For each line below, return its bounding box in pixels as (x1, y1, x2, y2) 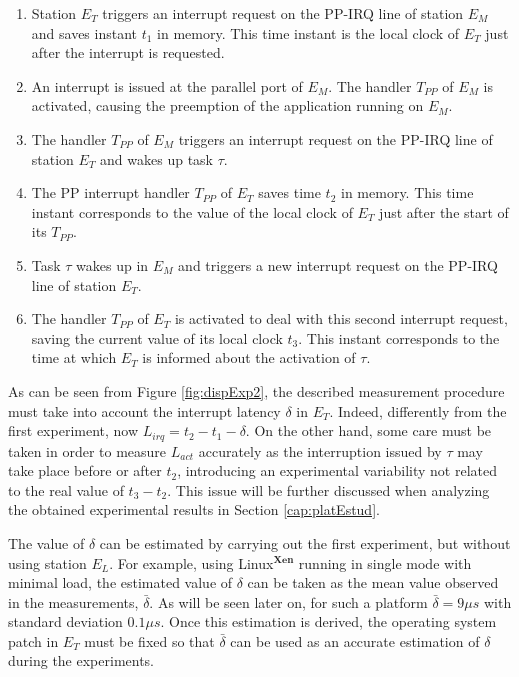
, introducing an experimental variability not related (177, 460, 498, 481)
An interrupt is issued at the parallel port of (31, 75, 303, 96)
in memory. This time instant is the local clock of (157, 22, 460, 43)
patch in (8, 630, 59, 651)
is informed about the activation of (142, 347, 356, 368)
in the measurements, (8, 591, 139, 612)
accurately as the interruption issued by (198, 440, 442, 461)
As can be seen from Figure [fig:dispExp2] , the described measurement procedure (8, 380, 505, 401)
